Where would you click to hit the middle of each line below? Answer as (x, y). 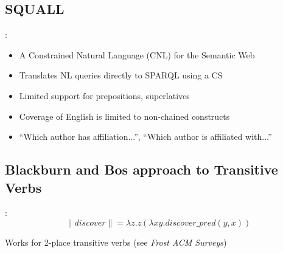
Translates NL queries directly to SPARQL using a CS (121, 75)
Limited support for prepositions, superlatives (104, 95)
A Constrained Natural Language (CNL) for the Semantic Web (137, 54)
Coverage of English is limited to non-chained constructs (124, 116)
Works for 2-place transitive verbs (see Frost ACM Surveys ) (116, 242)
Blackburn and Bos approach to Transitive (141, 169)
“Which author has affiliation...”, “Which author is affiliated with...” (145, 137)
